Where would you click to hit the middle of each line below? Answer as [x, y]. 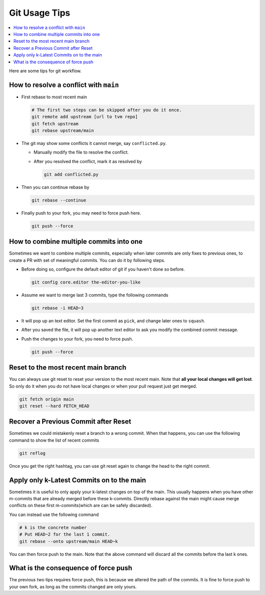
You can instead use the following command [54, 514]
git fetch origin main [47, 399]
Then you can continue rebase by [55, 187]
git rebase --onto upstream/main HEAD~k [68, 541]
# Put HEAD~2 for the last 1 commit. [65, 535]
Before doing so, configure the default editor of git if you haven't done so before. [103, 269]
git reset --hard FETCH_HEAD [54, 406]
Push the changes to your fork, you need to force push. [77, 339]
